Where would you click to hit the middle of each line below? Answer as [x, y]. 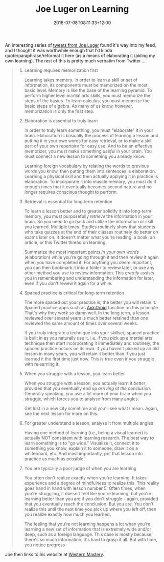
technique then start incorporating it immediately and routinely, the [92, 343]
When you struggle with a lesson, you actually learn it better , [85, 383]
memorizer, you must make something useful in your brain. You [88, 151]
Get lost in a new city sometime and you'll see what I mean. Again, [91, 408]
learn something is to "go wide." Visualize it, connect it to [82, 443]
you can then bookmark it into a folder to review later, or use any [89, 267]
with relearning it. [42, 364]
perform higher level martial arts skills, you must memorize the [87, 95]
